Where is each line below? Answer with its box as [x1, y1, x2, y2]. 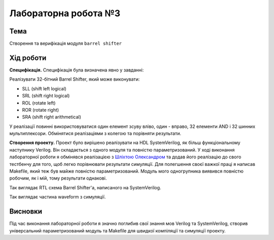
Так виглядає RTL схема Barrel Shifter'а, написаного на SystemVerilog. [9, 184, 161, 190]
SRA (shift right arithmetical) [22, 114, 81, 120]
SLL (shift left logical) [22, 85, 67, 91]
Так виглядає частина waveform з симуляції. [9, 194, 106, 200]
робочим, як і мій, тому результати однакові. [9, 175, 107, 181]
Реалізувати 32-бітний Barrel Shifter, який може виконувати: [9, 76, 140, 82]
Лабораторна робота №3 [9, 8, 121, 19]
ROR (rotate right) [22, 107, 59, 113]
